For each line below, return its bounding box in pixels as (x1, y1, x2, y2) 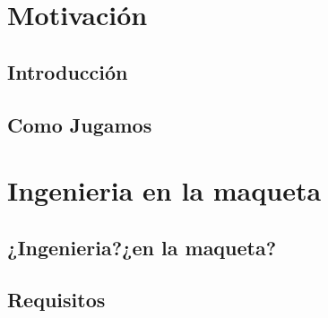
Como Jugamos (7, 110, 152, 138)
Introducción (7, 57, 128, 85)
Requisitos (7, 286, 106, 314)
